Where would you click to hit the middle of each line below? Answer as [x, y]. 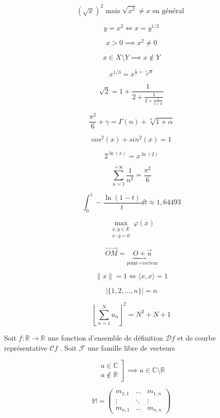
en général [168, 11]
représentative [26, 347]
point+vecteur [142, 263]
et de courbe [196, 337]
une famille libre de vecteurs [131, 347]
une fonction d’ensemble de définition [105, 337]
